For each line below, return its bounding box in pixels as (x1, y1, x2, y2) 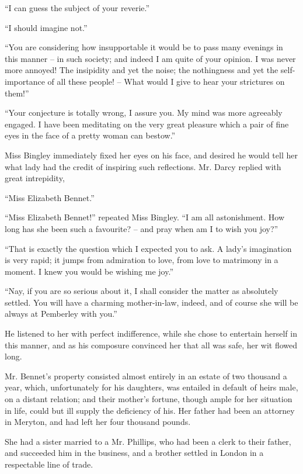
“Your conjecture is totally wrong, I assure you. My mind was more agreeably (5, 106, 283, 119)
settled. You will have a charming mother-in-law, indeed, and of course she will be (5, 296, 298, 308)
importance (5, 75, 45, 87)
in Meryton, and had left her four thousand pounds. (5, 416, 191, 428)
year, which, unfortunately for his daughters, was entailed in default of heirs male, (5, 381, 298, 393)
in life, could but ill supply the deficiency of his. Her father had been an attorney (5, 404, 295, 416)
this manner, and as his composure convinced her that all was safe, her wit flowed (5, 338, 298, 351)
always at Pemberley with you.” (5, 307, 117, 320)
